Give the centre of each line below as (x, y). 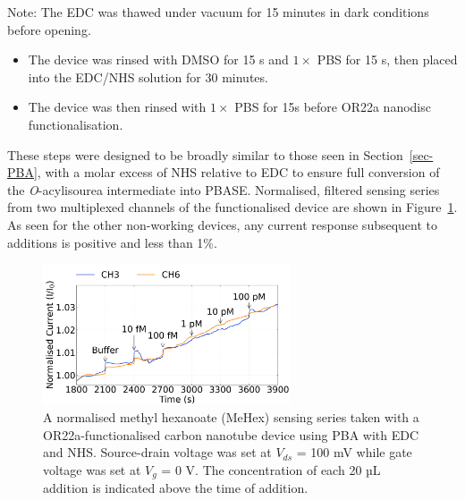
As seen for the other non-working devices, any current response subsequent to (223, 224)
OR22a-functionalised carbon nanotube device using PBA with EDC (231, 434)
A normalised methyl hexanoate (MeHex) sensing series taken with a (231, 417)
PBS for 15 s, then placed (387, 59)
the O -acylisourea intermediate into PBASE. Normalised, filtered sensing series (224, 189)
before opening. (49, 29)
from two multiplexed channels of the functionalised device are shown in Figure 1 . (232, 207)
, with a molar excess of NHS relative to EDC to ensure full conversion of (238, 172)
